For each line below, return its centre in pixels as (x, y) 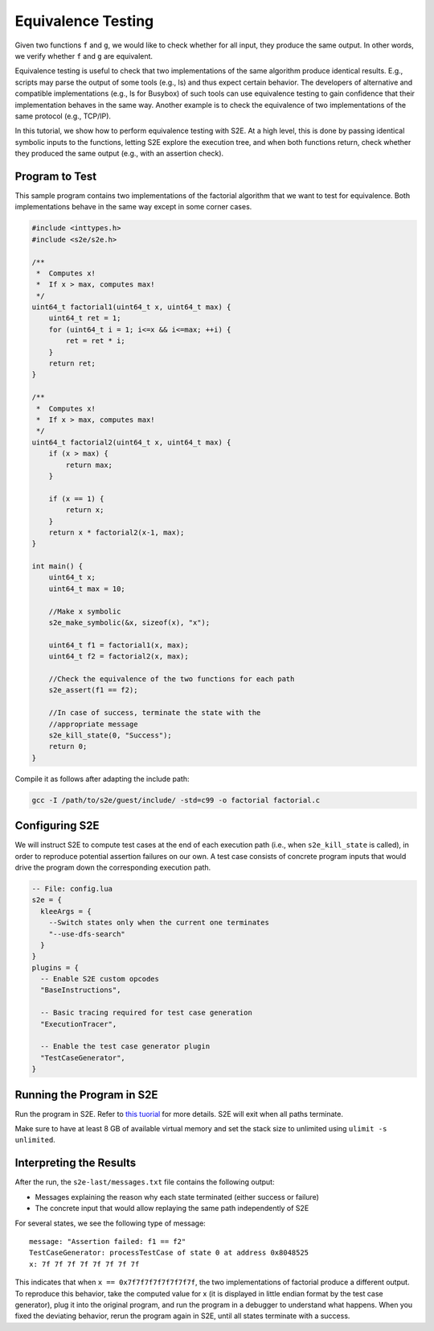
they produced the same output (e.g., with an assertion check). (119, 154)
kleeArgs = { (66, 911)
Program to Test (56, 176)
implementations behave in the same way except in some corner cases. (133, 207)
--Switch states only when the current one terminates (159, 923)
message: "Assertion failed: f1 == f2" (108, 1241)
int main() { (57, 566)
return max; (89, 465)
